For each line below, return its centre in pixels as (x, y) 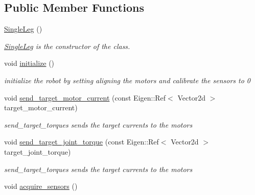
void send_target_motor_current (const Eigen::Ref (85, 97)
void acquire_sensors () (41, 186)
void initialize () (29, 63)
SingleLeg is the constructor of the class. (67, 46)
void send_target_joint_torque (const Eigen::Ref (82, 142)
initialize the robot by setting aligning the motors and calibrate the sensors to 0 (127, 80)
